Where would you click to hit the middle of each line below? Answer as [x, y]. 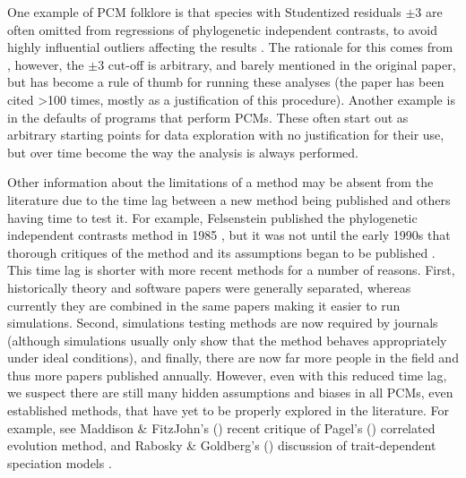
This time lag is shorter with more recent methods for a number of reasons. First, [231, 270]
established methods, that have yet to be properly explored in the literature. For [229, 410]
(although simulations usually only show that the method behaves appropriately [227, 340]
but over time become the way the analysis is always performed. [183, 152]
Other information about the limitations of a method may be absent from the [220, 182]
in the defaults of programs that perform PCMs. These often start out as [208, 117]
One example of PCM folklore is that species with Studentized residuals [204, 12]
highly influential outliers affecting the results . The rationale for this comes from [230, 47]
